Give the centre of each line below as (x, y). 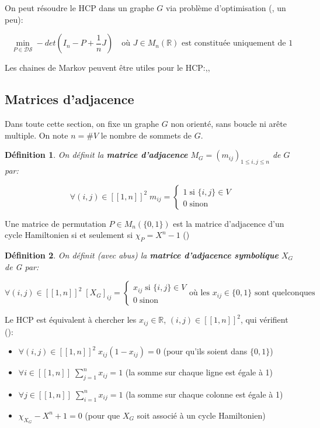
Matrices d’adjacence (69, 99)
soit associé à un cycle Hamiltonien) (201, 415)
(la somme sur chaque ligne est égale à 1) (199, 372)
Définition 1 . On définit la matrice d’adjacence (96, 155)
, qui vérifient (264, 320)
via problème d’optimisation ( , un (226, 8)
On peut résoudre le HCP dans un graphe (79, 8)
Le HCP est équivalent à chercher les (71, 320)
